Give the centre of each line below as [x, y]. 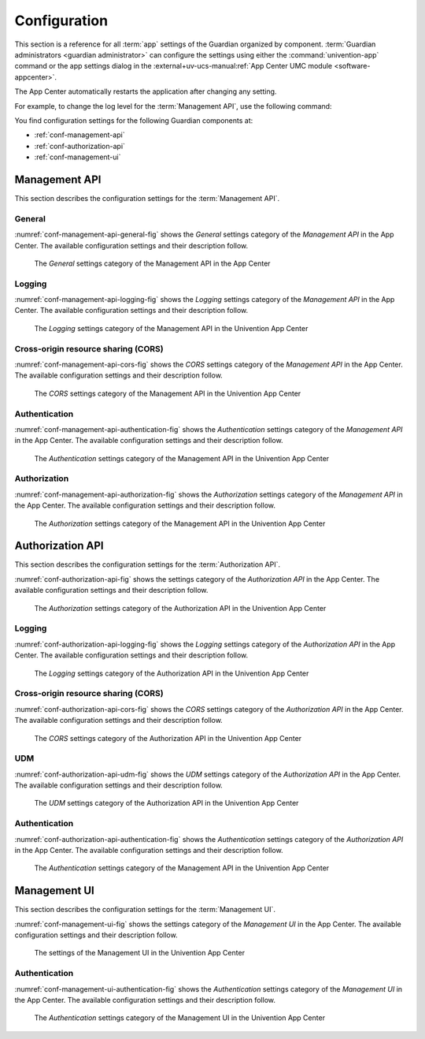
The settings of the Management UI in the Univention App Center [140, 953]
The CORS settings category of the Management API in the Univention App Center [168, 393]
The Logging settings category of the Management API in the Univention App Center [171, 328]
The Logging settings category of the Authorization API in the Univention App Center [172, 673]
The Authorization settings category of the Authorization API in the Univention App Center [180, 608]
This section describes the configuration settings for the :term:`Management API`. [147, 198]
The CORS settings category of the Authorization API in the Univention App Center [168, 738]
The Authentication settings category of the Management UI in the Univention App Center [180, 1018]
